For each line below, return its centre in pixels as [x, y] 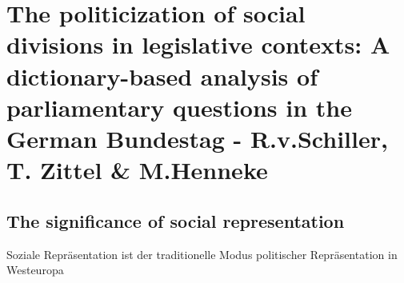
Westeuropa [35, 270]
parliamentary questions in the [180, 107]
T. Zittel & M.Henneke [137, 170]
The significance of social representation [176, 220]
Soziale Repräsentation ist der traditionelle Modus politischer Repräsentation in [202, 254]
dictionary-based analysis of [162, 76]
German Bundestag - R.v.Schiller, [197, 138]
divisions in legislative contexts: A [198, 44]
